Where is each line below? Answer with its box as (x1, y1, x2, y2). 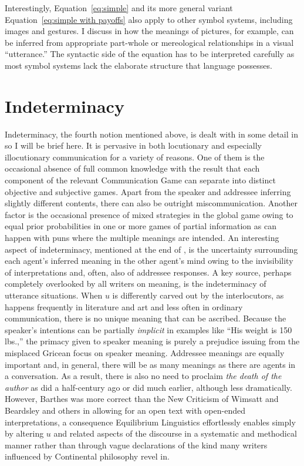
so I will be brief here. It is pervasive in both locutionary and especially (5, 139, 262, 152)
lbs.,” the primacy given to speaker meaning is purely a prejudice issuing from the (5, 335, 300, 347)
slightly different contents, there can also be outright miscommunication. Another (5, 197, 298, 209)
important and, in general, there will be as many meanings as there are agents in (5, 358, 296, 370)
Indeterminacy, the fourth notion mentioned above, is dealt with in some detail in (5, 128, 298, 140)
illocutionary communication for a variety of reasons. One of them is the (5, 150, 265, 163)
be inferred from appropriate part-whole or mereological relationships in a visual (5, 36, 294, 48)
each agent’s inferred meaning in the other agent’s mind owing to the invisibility (5, 254, 293, 267)
